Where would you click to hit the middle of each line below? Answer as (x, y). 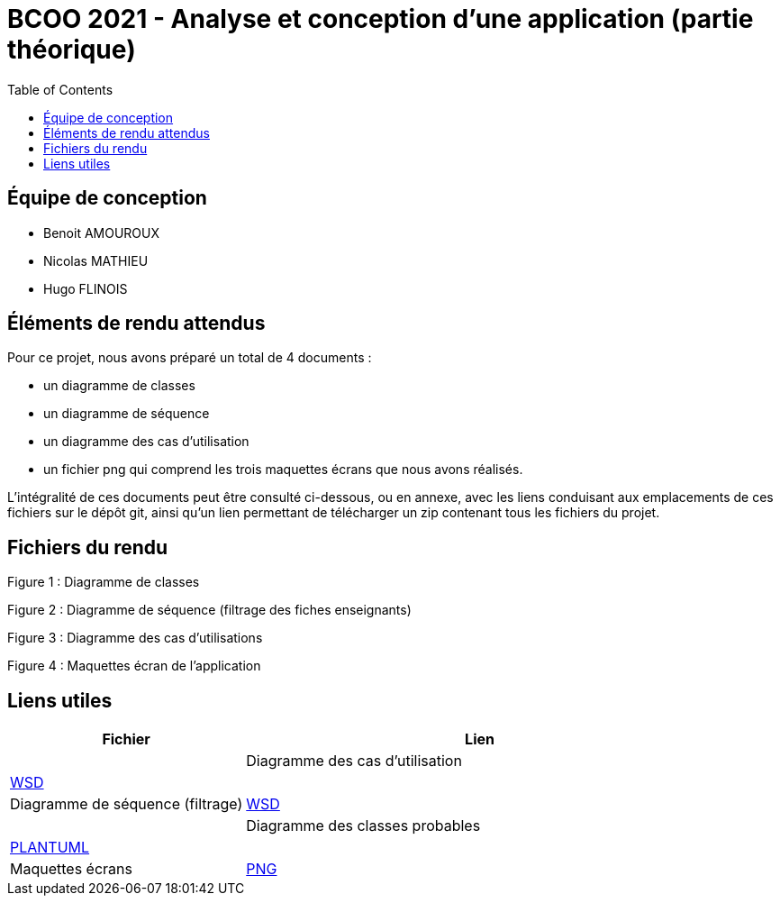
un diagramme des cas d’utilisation (146, 442)
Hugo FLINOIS (86, 288)
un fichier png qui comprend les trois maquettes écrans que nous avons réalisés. (283, 470)
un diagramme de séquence (127, 414)
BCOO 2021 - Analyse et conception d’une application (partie (381, 19)
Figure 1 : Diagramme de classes (104, 582)
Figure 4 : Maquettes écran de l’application (134, 666)
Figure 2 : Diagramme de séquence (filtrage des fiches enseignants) (209, 610)
